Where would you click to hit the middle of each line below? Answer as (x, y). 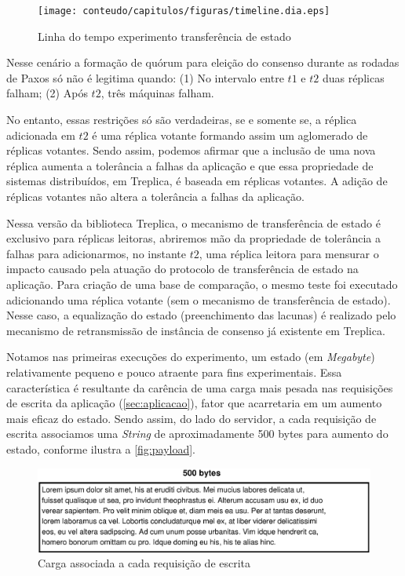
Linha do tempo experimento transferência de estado (164, 36)
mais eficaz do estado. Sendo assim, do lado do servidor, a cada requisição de (192, 418)
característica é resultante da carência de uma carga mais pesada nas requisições (200, 387)
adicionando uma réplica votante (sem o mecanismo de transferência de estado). (199, 299)
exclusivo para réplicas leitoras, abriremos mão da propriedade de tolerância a (194, 238)
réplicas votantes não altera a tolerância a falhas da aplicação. (155, 196)
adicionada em (41, 135)
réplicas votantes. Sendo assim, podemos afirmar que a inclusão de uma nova (191, 150)
